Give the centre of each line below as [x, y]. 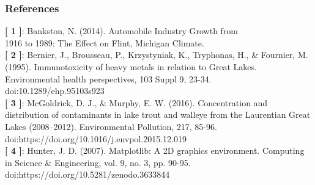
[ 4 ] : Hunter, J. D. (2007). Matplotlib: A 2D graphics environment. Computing [155, 151]
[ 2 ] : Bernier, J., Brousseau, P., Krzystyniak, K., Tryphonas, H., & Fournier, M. [157, 55]
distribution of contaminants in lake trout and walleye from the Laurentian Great [158, 114]
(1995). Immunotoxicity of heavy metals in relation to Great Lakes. [131, 67]
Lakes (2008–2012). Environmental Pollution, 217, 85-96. [111, 126]
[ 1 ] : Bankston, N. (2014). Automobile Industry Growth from [122, 31]
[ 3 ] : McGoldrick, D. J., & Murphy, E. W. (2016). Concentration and [136, 102]
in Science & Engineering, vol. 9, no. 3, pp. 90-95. [98, 162]
